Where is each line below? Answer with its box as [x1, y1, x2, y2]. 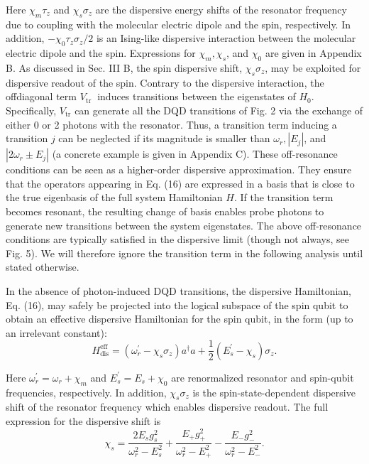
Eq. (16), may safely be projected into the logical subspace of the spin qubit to [6, 297, 348, 312]
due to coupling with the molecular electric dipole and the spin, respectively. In [6, 16, 351, 31]
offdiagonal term [6, 89, 77, 104]
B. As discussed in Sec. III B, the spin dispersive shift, [6, 60, 243, 75]
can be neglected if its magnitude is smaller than [58, 131, 270, 146]
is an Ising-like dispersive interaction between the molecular [96, 31, 356, 45]
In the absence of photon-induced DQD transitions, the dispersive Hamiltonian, [6, 283, 352, 298]
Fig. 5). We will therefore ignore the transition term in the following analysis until [6, 245, 363, 260]
